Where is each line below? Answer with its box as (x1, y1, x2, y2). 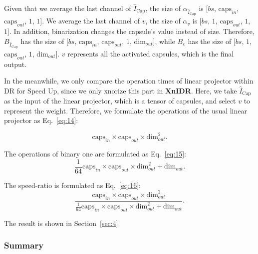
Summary (4, 239, 44, 251)
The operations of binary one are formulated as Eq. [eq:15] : (4, 148, 186, 159)
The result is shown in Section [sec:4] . (4, 217, 120, 228)
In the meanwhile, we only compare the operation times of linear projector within (4, 75, 254, 86)
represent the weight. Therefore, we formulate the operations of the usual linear (4, 105, 247, 115)
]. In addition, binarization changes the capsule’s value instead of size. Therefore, (7, 25, 255, 36)
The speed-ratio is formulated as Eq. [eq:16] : (4, 179, 141, 190)
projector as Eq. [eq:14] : (4, 115, 78, 125)
